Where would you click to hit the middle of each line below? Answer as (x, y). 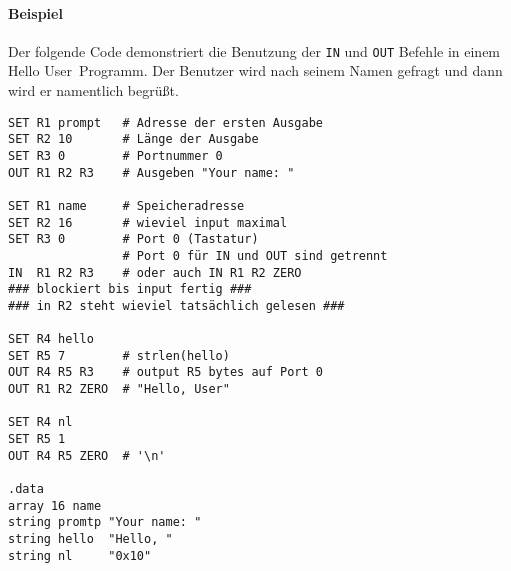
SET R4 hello (51, 339)
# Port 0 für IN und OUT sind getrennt (255, 255)
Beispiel (35, 12)
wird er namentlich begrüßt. (93, 90)
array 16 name (55, 505)
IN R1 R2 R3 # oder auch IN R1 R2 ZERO (155, 272)
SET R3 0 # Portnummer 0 (115, 155)
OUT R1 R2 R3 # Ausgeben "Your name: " (151, 172)
